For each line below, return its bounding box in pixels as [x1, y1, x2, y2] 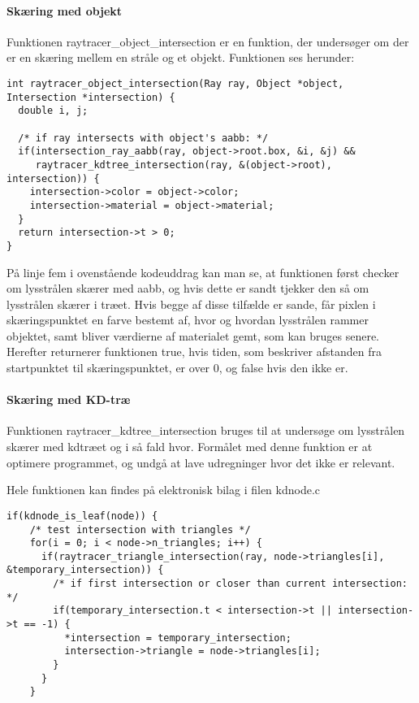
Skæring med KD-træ [6, 391, 131, 408]
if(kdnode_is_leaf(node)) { [6, 510, 158, 522]
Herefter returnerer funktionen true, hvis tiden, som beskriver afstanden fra [6, 343, 382, 360]
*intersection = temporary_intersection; [64, 631, 292, 644]
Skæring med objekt [6, 2, 123, 19]
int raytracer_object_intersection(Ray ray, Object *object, [6, 77, 344, 89]
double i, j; [18, 105, 89, 117]
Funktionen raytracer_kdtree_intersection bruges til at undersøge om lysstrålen [6, 422, 405, 439]
